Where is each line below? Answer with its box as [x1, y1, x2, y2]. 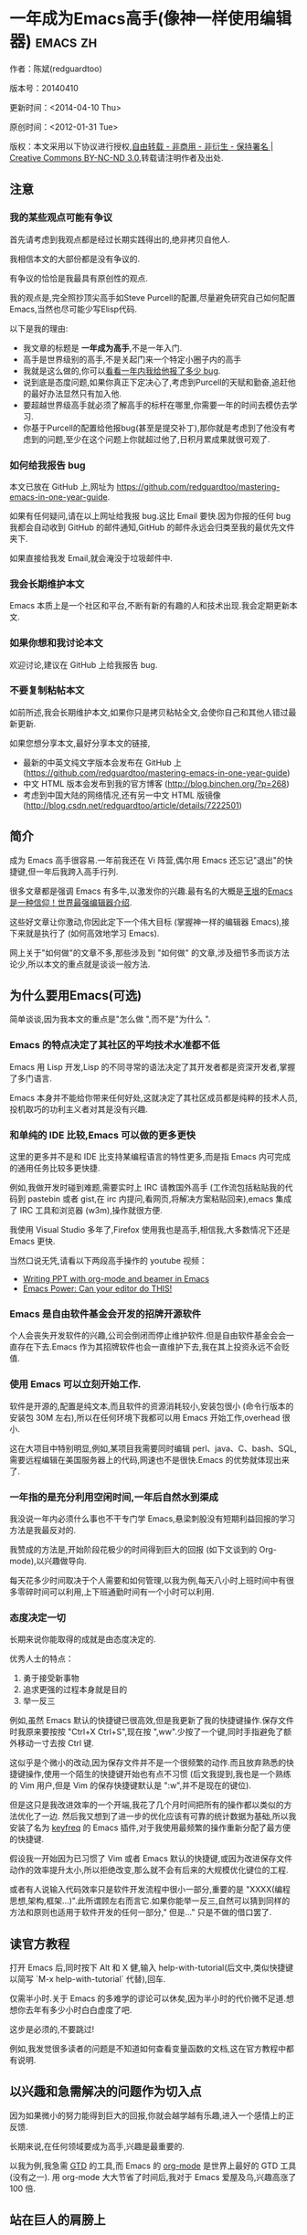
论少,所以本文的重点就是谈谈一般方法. [9, 959, 151, 969]
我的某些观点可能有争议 [9, 211, 112, 224]
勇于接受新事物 [22, 1673, 79, 1684]
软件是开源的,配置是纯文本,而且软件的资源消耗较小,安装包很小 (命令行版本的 [9, 1400, 294, 1412]
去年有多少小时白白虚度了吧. [25, 2005, 132, 2016]
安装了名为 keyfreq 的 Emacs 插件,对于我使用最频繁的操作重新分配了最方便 [9, 1822, 291, 1833]
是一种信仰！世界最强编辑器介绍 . [9, 896, 132, 907]
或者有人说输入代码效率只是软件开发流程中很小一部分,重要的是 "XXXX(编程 [9, 1884, 291, 1895]
